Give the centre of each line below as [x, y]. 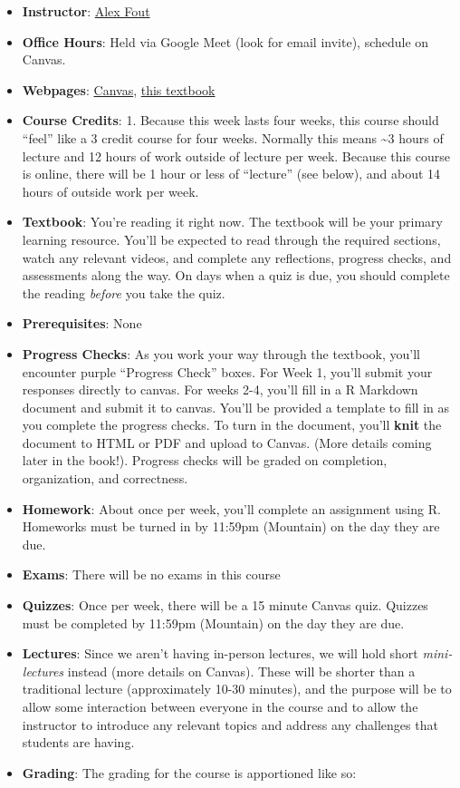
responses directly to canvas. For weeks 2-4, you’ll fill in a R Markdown [220, 389]
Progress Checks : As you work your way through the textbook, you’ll [221, 353]
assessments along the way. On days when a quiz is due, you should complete [236, 275]
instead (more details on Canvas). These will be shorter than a [241, 671]
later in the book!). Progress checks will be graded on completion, [205, 460]
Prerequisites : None [82, 323]
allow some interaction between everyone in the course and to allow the [220, 706]
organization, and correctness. [105, 478]
